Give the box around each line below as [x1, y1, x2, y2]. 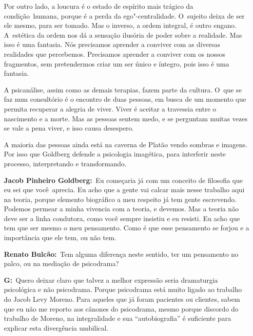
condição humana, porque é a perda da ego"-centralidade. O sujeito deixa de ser [4, 10, 245, 21]
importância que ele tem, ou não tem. [4, 232, 117, 243]
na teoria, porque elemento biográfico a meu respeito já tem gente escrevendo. [4, 194, 237, 204]
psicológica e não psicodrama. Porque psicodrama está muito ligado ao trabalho [4, 284, 242, 294]
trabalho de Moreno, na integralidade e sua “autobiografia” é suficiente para [4, 313, 231, 323]
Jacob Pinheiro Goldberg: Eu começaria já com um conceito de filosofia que [4, 175, 243, 185]
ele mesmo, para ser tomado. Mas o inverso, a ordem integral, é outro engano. [4, 20, 236, 30]
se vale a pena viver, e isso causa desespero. [4, 123, 134, 133]
